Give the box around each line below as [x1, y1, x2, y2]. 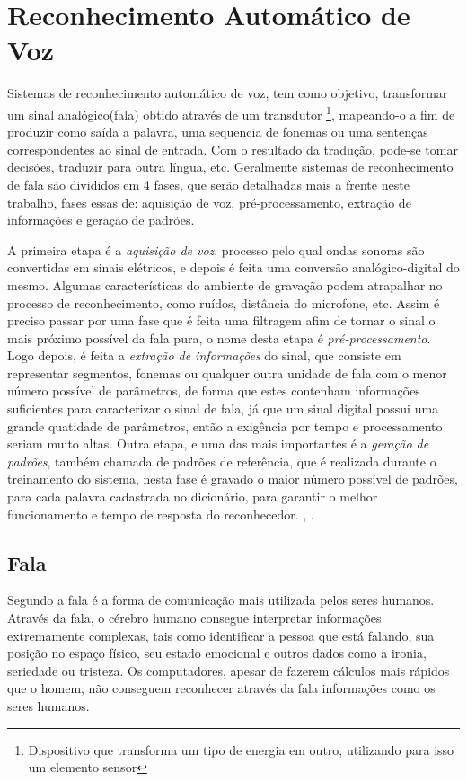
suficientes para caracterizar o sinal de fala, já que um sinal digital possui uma [7, 399, 439, 418]
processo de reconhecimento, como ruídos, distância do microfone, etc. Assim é [7, 293, 440, 312]
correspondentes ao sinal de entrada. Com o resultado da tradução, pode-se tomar [7, 139, 458, 158]
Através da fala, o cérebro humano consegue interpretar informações [7, 608, 382, 627]
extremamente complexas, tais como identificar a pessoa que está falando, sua [7, 626, 435, 644]
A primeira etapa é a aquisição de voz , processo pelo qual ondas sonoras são [7, 240, 425, 259]
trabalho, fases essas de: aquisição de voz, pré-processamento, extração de [7, 192, 411, 211]
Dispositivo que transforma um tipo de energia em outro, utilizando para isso [28, 740, 454, 759]
